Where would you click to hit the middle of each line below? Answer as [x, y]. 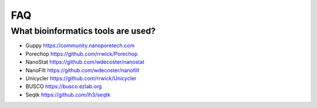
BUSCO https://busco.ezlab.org [64, 86]
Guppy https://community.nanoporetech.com [80, 46]
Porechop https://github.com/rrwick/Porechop [82, 54]
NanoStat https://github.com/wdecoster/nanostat [85, 62]
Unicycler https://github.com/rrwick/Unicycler [81, 78]
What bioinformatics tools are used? [83, 31]
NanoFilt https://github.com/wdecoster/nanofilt [82, 70]
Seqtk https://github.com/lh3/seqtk [68, 95]
